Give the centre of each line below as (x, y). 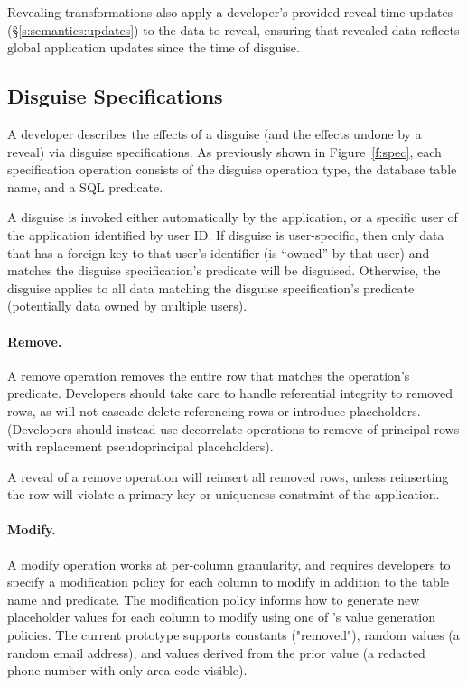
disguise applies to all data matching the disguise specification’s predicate (211, 287)
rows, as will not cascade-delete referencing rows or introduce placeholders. (214, 410)
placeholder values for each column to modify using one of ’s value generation (222, 617)
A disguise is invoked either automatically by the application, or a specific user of (233, 217)
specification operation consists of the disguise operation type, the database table (232, 169)
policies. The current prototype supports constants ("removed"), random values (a (233, 635)
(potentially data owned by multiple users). (127, 306)
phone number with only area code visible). (127, 670)
